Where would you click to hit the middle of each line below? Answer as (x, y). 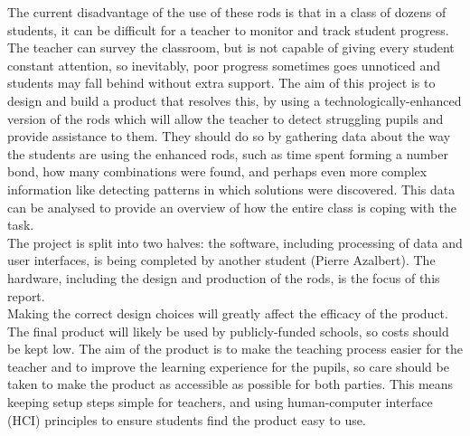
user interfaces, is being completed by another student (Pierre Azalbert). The (221, 260)
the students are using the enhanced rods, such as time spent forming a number (228, 153)
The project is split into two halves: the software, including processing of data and (235, 242)
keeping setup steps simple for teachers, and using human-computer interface (220, 402)
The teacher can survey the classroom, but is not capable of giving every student (231, 47)
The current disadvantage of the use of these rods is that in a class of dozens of (227, 12)
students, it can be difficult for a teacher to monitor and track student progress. (228, 29)
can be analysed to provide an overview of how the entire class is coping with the (232, 207)
